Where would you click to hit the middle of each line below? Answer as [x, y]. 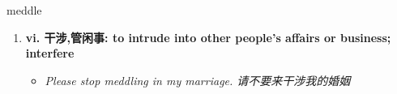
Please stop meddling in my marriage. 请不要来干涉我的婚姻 [198, 80]
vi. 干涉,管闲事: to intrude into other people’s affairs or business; [208, 37]
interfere [50, 53]
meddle [24, 10]
